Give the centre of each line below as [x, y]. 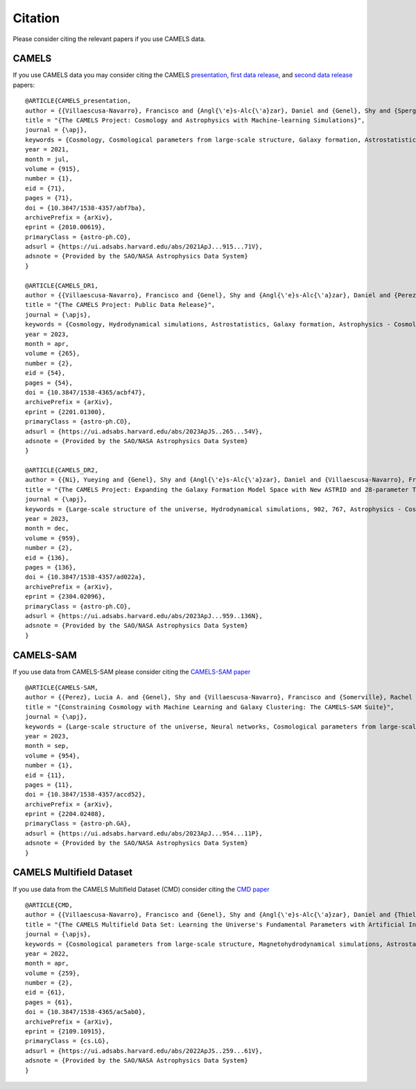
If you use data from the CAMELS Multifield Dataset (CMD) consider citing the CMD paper [141, 889]
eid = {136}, [47, 558]
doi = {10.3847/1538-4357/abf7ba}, [86, 208]
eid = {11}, [45, 775]
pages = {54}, [49, 383]
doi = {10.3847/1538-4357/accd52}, [86, 795]
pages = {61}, [49, 1002]
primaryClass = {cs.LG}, [67, 1041]
